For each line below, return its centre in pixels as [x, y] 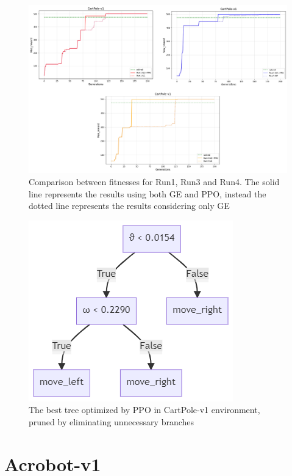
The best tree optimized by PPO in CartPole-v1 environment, [144, 410]
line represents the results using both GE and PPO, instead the [148, 193]
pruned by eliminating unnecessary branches [112, 421]
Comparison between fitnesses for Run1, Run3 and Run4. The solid [154, 181]
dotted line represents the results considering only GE [129, 206]
